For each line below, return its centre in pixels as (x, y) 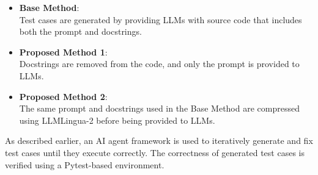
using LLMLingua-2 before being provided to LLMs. (117, 120)
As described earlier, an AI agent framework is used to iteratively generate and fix (159, 141)
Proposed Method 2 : (63, 96)
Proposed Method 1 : (63, 52)
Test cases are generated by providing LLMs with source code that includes (161, 19)
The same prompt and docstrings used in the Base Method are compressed (159, 108)
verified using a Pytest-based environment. (85, 164)
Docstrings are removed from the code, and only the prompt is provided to (159, 64)
